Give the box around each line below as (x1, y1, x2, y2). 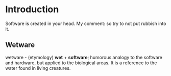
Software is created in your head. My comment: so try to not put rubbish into (5, 20, 166, 27)
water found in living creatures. (5, 65, 71, 71)
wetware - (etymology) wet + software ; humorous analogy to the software (5, 54, 162, 60)
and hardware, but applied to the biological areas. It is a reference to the (5, 60, 157, 66)
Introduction (5, 4, 59, 15)
